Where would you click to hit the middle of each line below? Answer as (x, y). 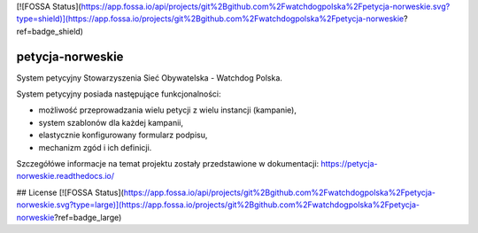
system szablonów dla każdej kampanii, (111, 122)
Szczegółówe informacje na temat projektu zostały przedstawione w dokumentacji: (168, 164)
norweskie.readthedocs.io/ (66, 176)
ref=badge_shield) (50, 31)
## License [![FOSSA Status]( (70, 192)
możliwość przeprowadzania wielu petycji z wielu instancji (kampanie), (167, 110)
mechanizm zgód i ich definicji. (95, 147)
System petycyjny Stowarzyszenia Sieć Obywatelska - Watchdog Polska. (150, 78)
